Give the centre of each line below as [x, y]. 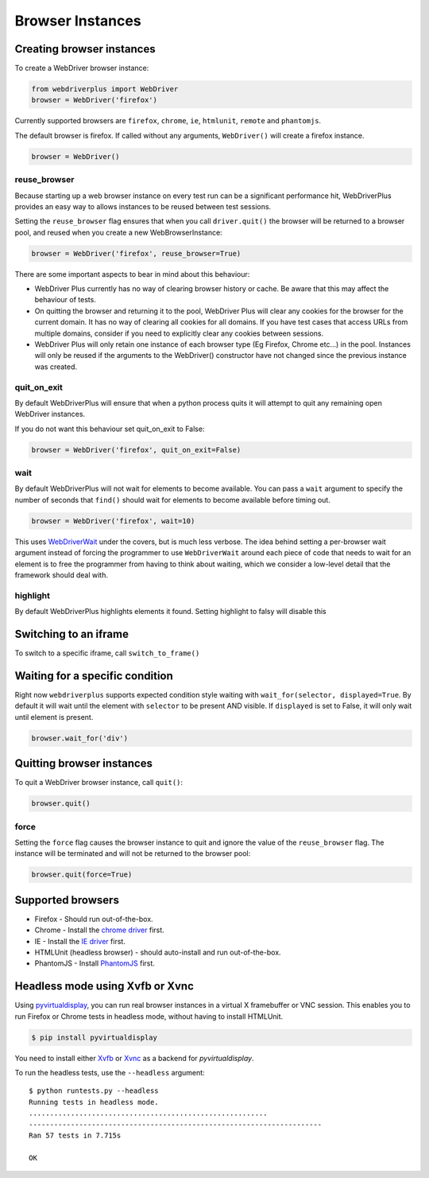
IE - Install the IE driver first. [80, 941]
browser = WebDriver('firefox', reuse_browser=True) [136, 253]
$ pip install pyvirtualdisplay [95, 1037]
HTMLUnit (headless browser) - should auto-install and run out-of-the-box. [158, 952]
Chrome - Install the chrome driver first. [99, 930]
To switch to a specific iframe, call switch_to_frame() [107, 653]
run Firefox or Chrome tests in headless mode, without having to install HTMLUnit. [149, 1016]
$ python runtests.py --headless [94, 1091]
